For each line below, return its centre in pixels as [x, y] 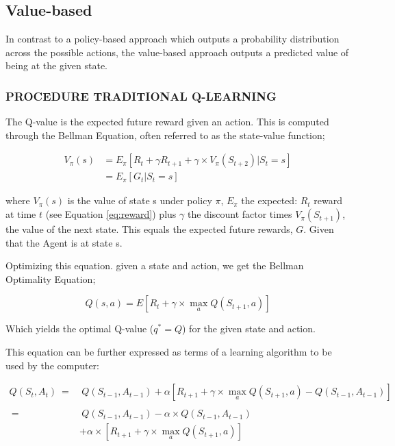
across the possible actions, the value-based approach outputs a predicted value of [177, 52]
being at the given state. [57, 65]
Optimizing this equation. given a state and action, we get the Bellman [155, 265]
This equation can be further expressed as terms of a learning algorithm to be [169, 352]
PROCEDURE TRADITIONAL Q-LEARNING [141, 96]
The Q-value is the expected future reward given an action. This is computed [167, 122]
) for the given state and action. [249, 329]
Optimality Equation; [51, 278]
